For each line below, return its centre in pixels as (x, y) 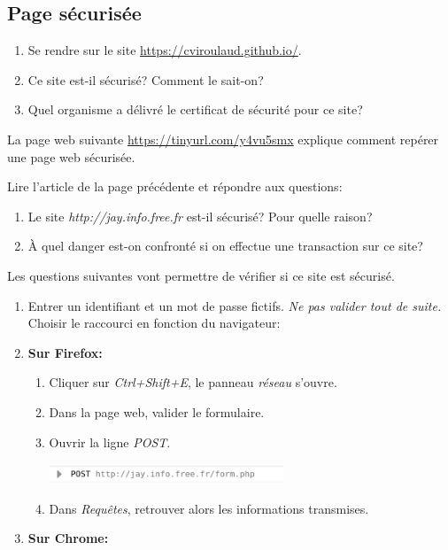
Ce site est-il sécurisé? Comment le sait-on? (146, 79)
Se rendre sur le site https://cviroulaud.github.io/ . (165, 50)
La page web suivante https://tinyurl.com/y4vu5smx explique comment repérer (223, 139)
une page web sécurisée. (71, 156)
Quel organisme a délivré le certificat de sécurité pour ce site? (195, 109)
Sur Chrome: (68, 538)
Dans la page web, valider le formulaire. (157, 411)
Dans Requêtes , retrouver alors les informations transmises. (209, 508)
